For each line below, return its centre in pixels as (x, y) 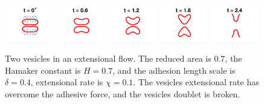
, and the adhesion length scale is (174, 70)
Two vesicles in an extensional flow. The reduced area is (108, 58)
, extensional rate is (67, 82)
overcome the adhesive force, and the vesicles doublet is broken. (123, 93)
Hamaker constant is (43, 70)
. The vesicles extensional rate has (196, 82)
